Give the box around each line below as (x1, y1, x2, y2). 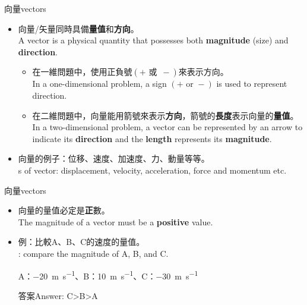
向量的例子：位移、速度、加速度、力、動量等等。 (18, 152, 210, 165)
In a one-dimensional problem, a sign (32, 77, 167, 90)
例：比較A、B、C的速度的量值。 (18, 235, 145, 248)
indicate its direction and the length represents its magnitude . (32, 132, 272, 144)
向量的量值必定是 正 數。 (18, 204, 110, 216)
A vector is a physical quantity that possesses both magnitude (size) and (18, 34, 289, 46)
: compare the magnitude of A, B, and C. (18, 247, 169, 259)
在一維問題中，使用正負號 (32, 65, 132, 78)
